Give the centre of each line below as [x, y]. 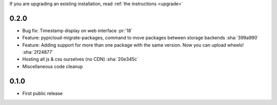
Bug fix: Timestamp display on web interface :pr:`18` [77, 30]
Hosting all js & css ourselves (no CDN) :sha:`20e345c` [80, 59]
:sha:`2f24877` [38, 52]
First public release [43, 93]
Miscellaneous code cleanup [53, 66]
